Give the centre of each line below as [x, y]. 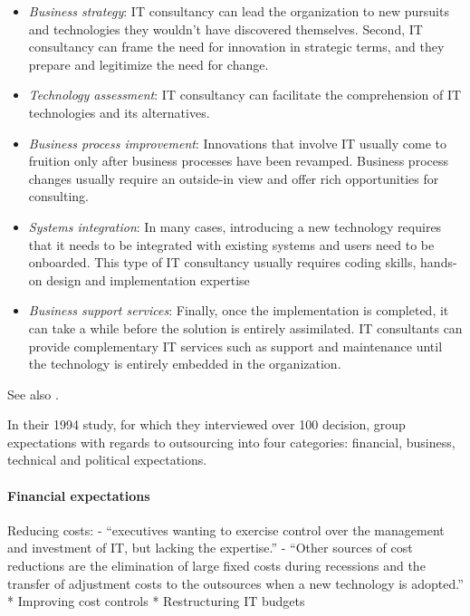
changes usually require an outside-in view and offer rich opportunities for [234, 178]
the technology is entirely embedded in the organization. [185, 364]
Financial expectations [79, 495]
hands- [439, 262]
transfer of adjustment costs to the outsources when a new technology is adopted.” [235, 583]
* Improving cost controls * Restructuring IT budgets [156, 601]
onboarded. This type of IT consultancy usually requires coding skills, [222, 262]
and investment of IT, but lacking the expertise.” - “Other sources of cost [210, 548]
